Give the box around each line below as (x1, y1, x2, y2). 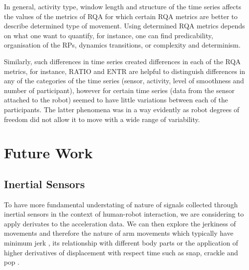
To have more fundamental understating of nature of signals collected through (4, 199, 238, 209)
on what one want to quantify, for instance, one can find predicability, (4, 30, 213, 40)
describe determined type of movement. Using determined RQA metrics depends (4, 21, 245, 31)
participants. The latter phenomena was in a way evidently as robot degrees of (4, 104, 240, 114)
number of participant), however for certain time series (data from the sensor (4, 85, 235, 95)
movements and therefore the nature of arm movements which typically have (4, 228, 233, 238)
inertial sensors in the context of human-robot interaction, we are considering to (4, 209, 244, 219)
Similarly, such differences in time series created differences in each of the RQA (4, 56, 241, 66)
